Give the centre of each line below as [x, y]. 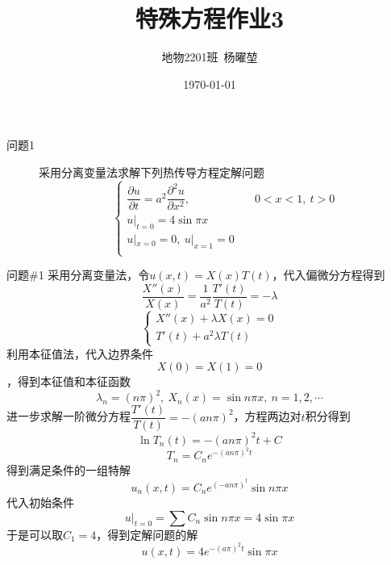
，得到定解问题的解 [147, 534]
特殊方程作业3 [210, 18]
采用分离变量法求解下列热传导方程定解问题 [152, 172]
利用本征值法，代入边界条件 [80, 353]
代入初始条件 [40, 502]
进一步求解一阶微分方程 [69, 416]
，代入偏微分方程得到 [329, 275]
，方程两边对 [267, 416]
